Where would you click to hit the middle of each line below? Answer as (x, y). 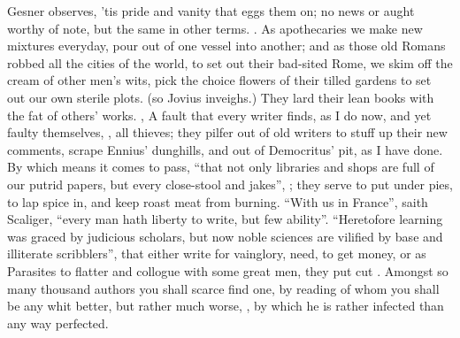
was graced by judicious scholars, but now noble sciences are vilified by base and (225, 236)
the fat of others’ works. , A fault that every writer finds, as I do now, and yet (219, 115)
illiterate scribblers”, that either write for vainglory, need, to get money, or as (217, 253)
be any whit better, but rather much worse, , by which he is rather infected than (226, 306)
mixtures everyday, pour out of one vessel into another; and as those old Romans (226, 46)
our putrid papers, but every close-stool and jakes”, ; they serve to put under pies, (230, 184)
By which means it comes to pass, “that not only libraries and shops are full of (221, 167)
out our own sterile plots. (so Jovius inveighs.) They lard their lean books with (221, 97)
